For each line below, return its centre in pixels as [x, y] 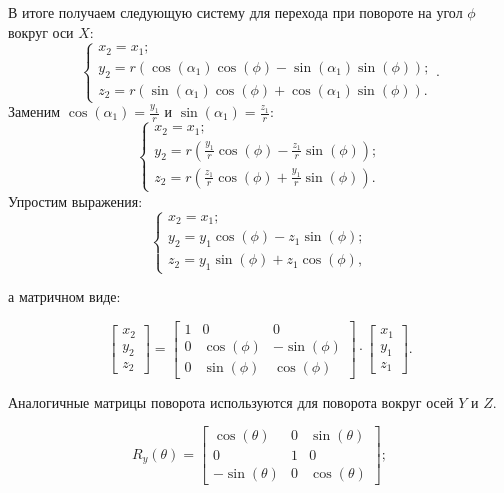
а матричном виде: [64, 296]
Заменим [34, 111]
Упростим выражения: [75, 200]
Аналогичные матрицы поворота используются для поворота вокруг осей [231, 401]
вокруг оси [41, 31]
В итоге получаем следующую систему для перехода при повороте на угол [235, 12]
